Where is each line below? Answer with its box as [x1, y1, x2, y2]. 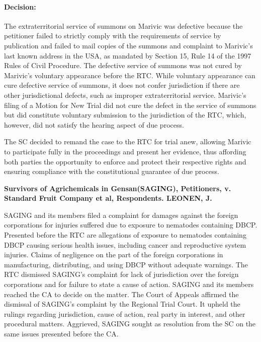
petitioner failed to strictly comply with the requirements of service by [4, 30, 221, 41]
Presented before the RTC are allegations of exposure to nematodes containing [4, 230, 246, 240]
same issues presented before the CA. [4, 328, 119, 339]
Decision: [4, 1, 36, 12]
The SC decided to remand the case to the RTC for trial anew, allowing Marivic [4, 136, 251, 147]
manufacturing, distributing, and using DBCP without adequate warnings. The [4, 259, 248, 269]
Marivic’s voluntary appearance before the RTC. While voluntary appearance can [4, 70, 255, 80]
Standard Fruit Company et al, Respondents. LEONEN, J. [4, 193, 212, 203]
